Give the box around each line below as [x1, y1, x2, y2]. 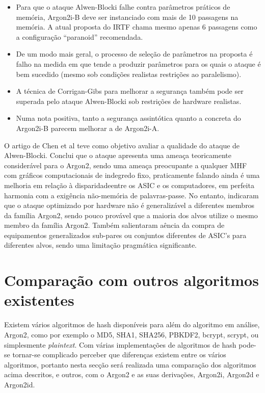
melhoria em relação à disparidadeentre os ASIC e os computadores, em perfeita [4, 179, 254, 190]
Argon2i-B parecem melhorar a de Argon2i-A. [16, 122, 160, 133]
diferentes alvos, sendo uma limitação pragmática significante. [4, 240, 197, 250]
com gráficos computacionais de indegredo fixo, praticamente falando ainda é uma [4, 170, 260, 180]
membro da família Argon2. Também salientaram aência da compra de [4, 220, 225, 230]
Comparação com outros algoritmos [4, 270, 259, 291]
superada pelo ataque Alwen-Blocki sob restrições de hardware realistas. [16, 95, 242, 106]
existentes [4, 290, 74, 310]
